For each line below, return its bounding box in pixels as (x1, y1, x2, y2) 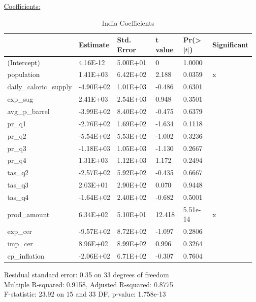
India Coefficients (101, 17, 155, 28)
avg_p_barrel (7, 106, 50, 116)
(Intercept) (7, 57, 40, 67)
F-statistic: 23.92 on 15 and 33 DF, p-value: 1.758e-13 (4, 289, 166, 299)
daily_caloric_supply (7, 81, 72, 92)
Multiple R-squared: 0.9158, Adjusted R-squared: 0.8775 (4, 279, 173, 289)
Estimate (78, 39, 110, 49)
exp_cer (7, 226, 32, 236)
